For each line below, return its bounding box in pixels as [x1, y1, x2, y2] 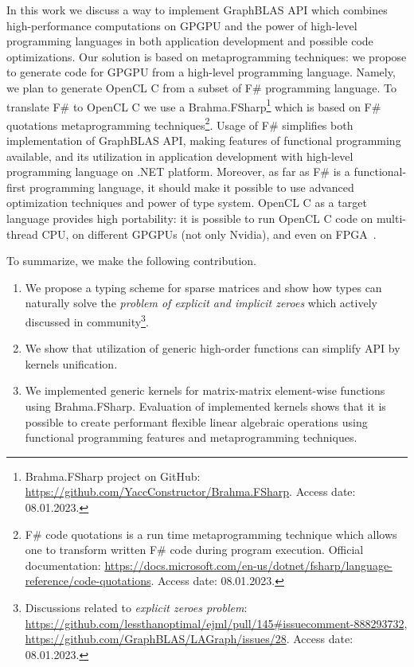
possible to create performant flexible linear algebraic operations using [25, 413, 368, 430]
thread [6, 225, 38, 242]
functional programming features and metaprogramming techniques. [25, 429, 357, 446]
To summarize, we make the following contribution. [6, 252, 256, 269]
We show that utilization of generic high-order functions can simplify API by [25, 340, 400, 357]
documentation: [25, 556, 101, 573]
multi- [376, 210, 406, 227]
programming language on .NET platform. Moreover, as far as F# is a [6, 163, 350, 180]
